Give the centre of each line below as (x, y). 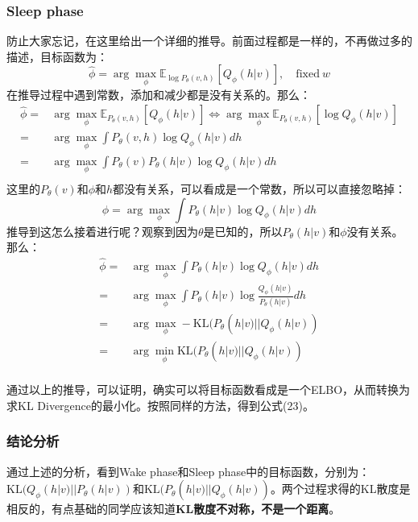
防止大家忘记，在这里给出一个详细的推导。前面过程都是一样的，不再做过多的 (209, 41)
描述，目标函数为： (57, 56)
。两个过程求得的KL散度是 (340, 489)
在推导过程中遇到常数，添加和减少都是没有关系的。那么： (159, 94)
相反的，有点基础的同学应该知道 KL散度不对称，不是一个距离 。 (174, 509)
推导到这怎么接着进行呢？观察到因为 (102, 231)
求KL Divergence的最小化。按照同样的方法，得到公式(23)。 (160, 405)
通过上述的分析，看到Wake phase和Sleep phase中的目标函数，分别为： (188, 471)
